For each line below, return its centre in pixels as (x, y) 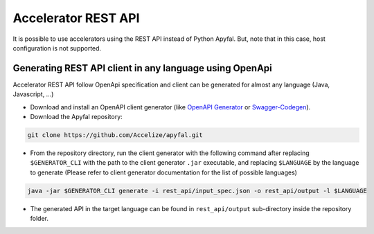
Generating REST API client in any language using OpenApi (143, 68)
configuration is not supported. (57, 48)
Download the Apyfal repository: (76, 117)
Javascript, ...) (33, 94)
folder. (39, 219)
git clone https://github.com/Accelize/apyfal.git (115, 135)
